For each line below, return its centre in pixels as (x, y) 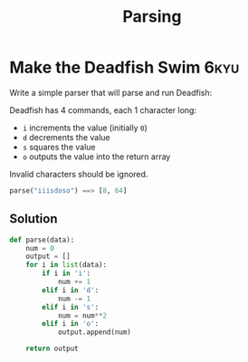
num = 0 (40, 248)
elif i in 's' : (71, 307)
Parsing (152, 17)
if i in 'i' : (67, 273)
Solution (33, 219)
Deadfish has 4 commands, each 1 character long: (103, 110)
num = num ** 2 (82, 315)
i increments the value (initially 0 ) (85, 128)
